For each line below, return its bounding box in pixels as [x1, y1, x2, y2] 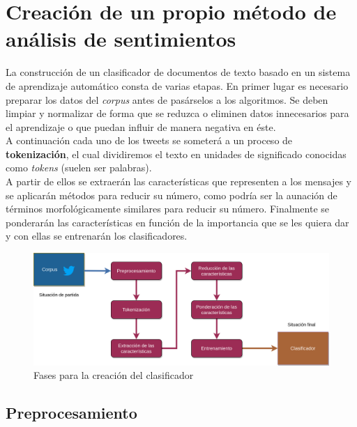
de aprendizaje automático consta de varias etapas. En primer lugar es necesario [6, 78, 349, 93]
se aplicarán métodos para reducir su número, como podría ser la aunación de [6, 187, 337, 202]
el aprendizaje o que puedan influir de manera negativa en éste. [6, 119, 276, 134]
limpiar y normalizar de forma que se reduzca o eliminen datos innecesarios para [6, 106, 349, 121]
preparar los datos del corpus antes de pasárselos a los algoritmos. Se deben [6, 92, 328, 107]
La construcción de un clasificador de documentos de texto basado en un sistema [6, 65, 351, 79]
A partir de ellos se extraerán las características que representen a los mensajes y [6, 174, 351, 189]
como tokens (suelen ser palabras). [6, 160, 152, 175]
